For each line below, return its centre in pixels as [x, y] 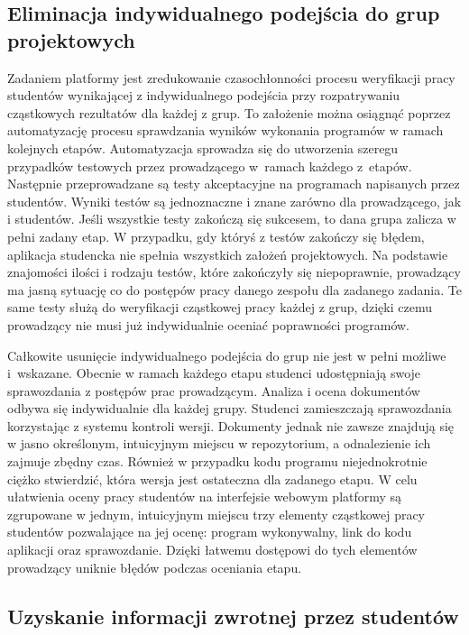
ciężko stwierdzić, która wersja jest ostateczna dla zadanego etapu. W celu [212, 479]
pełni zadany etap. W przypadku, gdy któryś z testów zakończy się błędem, [216, 236]
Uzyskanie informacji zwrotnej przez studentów [233, 616]
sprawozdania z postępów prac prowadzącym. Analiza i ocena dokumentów [214, 390]
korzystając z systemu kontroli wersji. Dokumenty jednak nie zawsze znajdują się [231, 425]
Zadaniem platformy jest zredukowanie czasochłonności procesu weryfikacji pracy [231, 77]
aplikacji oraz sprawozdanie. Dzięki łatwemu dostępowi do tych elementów [212, 550]
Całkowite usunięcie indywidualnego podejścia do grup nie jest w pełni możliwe [227, 355]
